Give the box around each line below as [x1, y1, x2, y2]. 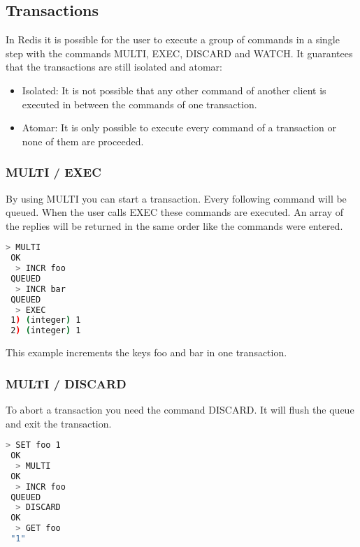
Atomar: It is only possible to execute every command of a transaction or [22, 120, 336, 135]
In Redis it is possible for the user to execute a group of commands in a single [6, 32, 340, 47]
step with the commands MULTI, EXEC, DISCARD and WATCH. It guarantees [6, 45, 353, 60]
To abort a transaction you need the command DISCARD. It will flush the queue [6, 402, 354, 417]
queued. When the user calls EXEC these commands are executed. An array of [6, 205, 344, 219]
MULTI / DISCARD [6, 374, 127, 392]
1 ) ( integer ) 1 [10, 315, 81, 326]
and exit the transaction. [6, 416, 112, 430]
